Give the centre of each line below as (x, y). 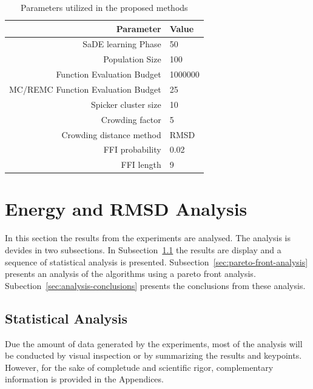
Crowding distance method (111, 134)
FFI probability (132, 149)
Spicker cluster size (126, 104)
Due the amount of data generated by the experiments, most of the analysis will (154, 343)
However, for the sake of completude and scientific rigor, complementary (139, 367)
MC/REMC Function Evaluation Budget (85, 89)
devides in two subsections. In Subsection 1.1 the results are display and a (143, 250)
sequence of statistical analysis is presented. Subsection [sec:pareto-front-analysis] (156, 261)
